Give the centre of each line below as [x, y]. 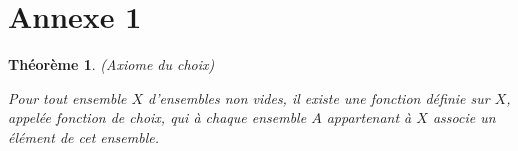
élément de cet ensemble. [84, 136]
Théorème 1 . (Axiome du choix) [111, 64]
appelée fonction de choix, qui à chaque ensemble [157, 117]
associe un [464, 117]
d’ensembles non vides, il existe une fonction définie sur [319, 97]
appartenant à [369, 117]
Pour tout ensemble [67, 97]
